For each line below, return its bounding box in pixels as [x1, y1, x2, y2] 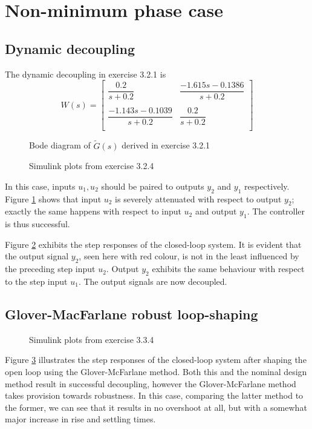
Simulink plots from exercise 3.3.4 [29, 333, 154, 345]
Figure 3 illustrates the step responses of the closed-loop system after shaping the [5, 353, 307, 366]
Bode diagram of [29, 139, 91, 151]
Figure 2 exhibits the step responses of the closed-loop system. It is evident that [5, 238, 302, 250]
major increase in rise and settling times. [5, 413, 156, 425]
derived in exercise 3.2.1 [122, 139, 210, 151]
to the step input [5, 275, 68, 287]
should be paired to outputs [101, 179, 204, 192]
